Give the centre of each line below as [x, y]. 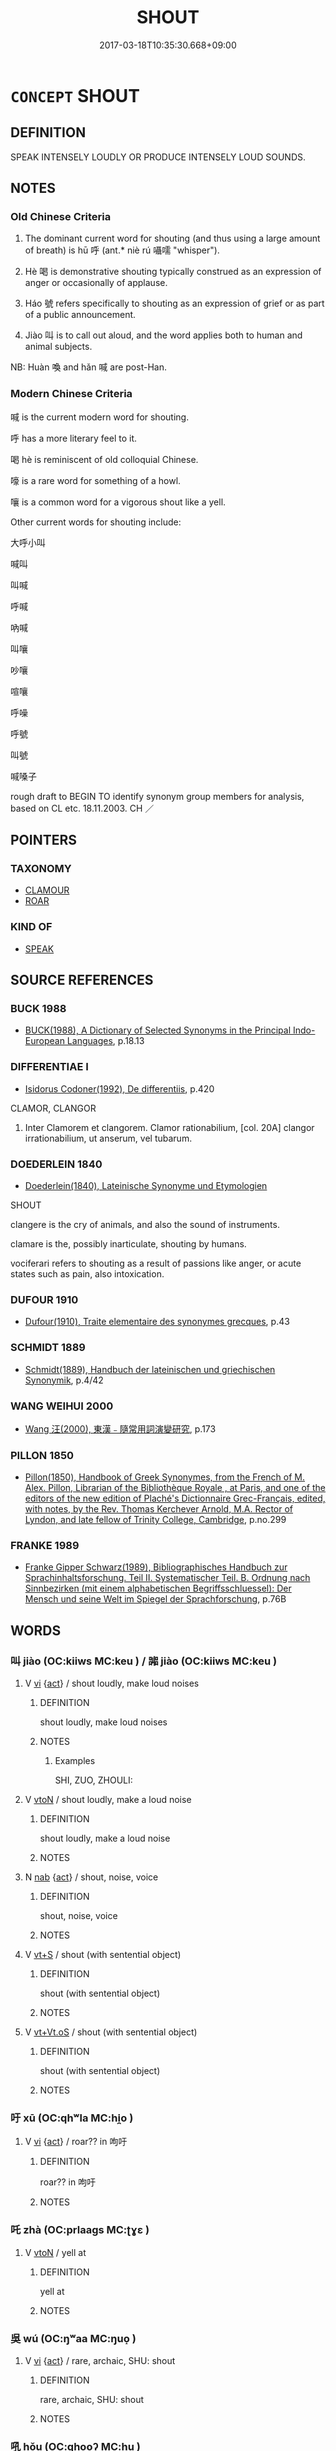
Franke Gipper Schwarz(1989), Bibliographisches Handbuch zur [156, 1567]
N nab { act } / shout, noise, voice [91, 1877]
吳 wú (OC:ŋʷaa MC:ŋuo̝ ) [73, 2338]
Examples [75, 1761]
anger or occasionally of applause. [96, 283]
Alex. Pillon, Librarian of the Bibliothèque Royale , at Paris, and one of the [175, 1488]
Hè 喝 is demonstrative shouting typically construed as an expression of [173, 272]
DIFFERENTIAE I [49, 1067]
